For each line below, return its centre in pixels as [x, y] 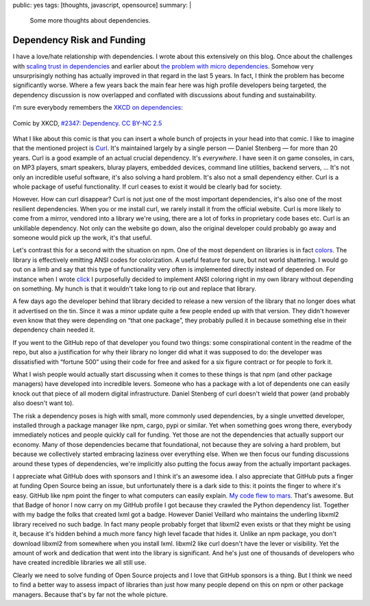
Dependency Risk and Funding [79, 40]
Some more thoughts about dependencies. [90, 21]
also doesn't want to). [44, 403]
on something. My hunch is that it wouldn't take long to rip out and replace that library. [135, 289]
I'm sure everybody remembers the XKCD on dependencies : [98, 108]
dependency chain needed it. [54, 330]
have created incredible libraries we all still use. [79, 563]
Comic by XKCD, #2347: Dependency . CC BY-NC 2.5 [87, 123]
